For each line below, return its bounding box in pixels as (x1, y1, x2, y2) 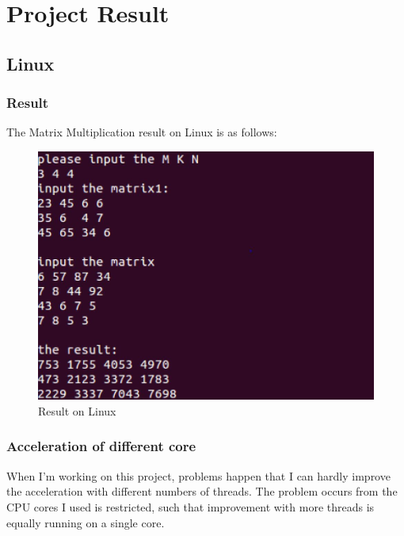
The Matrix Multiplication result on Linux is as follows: (6, 124, 277, 140)
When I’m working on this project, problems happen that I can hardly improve (6, 467, 391, 484)
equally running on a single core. (6, 514, 165, 530)
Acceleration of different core (6, 436, 196, 456)
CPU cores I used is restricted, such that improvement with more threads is (6, 498, 375, 515)
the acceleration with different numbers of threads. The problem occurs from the (6, 483, 398, 500)
